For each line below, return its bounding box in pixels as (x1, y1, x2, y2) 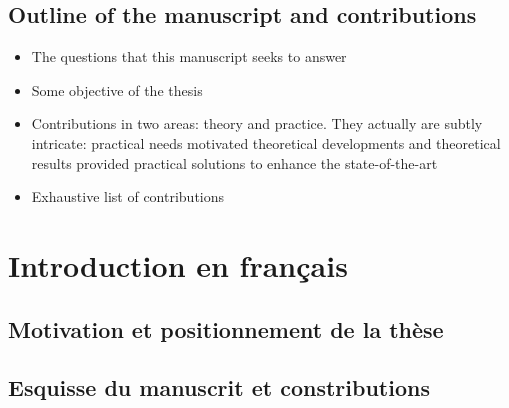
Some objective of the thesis (31, 79, 203, 100)
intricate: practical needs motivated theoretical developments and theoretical (31, 132, 501, 153)
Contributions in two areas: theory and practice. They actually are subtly (31, 113, 483, 134)
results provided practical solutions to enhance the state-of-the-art (31, 152, 438, 173)
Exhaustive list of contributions (31, 186, 225, 207)
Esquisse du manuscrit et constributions (8, 372, 430, 403)
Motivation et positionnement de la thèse (8, 313, 444, 344)
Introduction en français (8, 244, 348, 285)
